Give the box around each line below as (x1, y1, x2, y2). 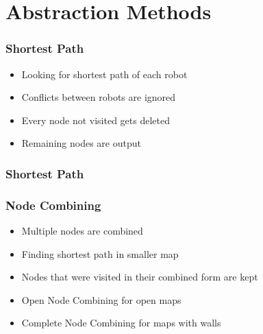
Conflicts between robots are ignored (21, 90, 176, 104)
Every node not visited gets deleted (21, 112, 171, 127)
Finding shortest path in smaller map (21, 246, 179, 261)
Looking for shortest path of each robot (21, 67, 188, 81)
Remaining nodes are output (21, 136, 141, 150)
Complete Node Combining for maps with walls (21, 315, 221, 330)
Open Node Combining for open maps (21, 292, 181, 307)
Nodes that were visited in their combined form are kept (21, 270, 258, 284)
